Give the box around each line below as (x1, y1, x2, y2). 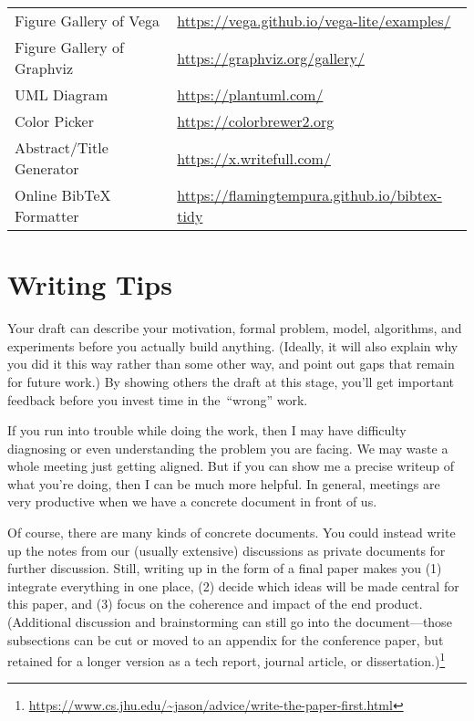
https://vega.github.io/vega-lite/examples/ (177, 10, 451, 31)
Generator (15, 158, 79, 179)
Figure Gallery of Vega (15, 10, 160, 31)
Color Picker (15, 110, 94, 131)
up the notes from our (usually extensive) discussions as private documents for (7, 540, 446, 559)
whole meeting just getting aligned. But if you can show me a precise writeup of (7, 456, 455, 475)
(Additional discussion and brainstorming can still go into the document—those (7, 612, 452, 632)
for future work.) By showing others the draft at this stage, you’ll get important (7, 371, 454, 391)
